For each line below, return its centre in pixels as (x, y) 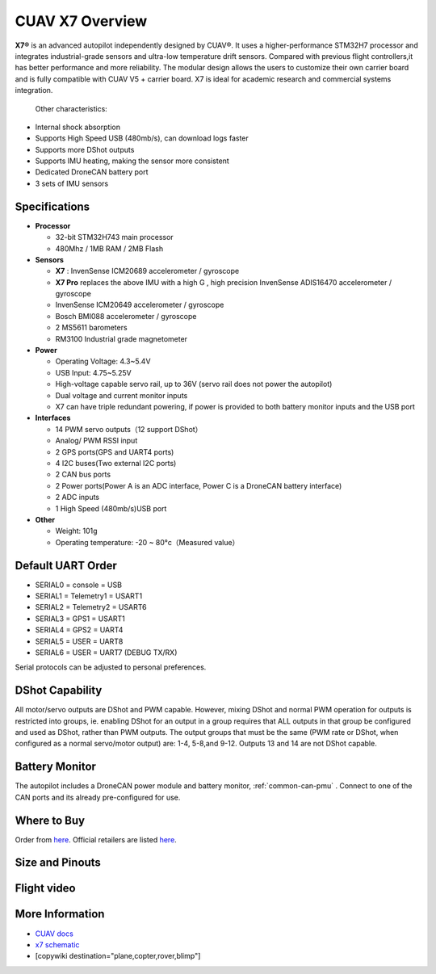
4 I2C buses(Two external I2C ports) (116, 463)
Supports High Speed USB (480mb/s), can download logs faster (142, 138)
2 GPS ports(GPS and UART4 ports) (115, 451)
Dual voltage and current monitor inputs (122, 395)
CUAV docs (55, 934)
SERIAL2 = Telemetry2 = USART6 (91, 607)
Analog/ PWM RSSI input (96, 441)
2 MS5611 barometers (92, 328)
